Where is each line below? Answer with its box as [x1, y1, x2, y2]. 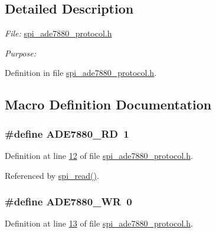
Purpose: [5, 46, 36, 59]
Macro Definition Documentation [5, 95, 212, 114]
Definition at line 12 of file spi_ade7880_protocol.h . [5, 149, 193, 161]
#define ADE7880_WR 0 [5, 194, 132, 209]
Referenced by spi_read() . [5, 169, 99, 181]
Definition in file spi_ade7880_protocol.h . [5, 66, 157, 79]
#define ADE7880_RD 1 [5, 126, 129, 141]
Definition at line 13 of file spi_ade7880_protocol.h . [5, 217, 193, 229]
